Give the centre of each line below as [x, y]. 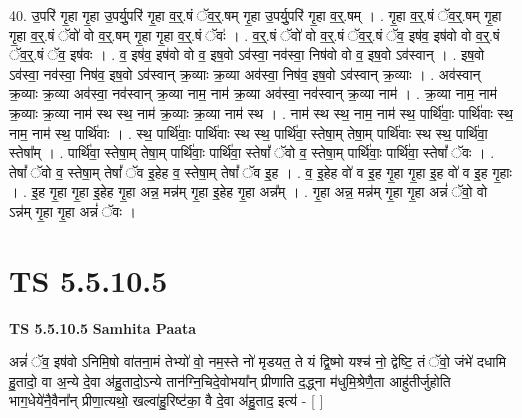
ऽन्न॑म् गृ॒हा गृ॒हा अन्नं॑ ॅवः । [72, 210]
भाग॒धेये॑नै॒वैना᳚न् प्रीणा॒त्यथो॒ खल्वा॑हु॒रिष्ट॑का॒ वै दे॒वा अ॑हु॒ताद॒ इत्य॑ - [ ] [166, 400]
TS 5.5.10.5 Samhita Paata [103, 327]
